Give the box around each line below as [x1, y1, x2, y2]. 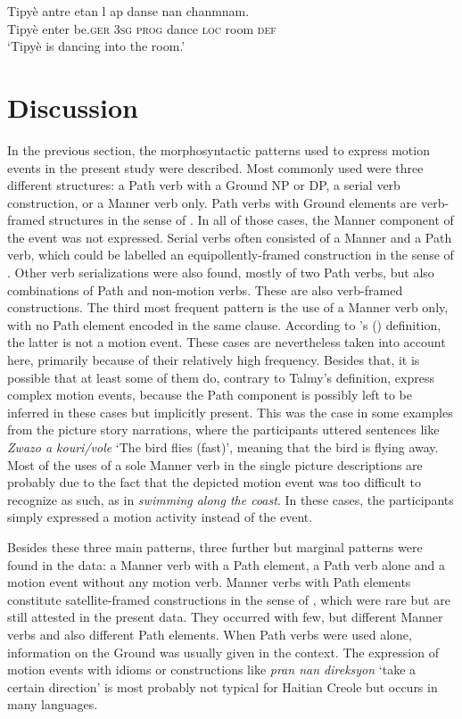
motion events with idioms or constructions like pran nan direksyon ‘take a [7, 660, 417, 679]
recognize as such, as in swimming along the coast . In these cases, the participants [7, 490, 454, 508]
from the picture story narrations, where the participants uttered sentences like [7, 420, 440, 439]
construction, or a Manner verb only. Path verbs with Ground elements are [7, 193, 417, 211]
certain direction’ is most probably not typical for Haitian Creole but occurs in [7, 677, 438, 696]
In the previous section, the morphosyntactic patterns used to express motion [7, 140, 430, 159]
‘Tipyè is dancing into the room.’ [7, 37, 186, 55]
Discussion [7, 88, 138, 125]
